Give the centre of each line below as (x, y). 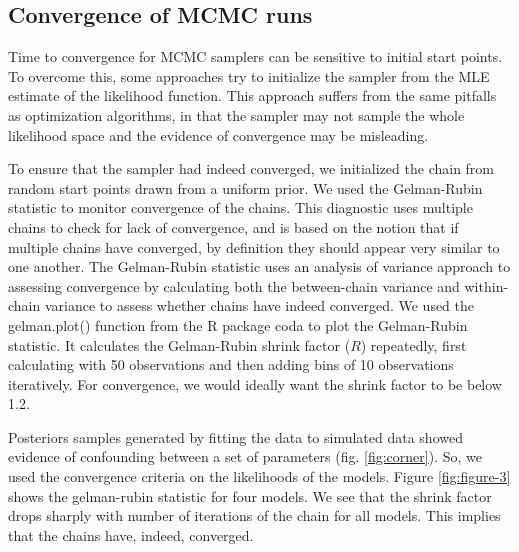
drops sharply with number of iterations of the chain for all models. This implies (254, 515)
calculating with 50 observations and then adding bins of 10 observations (231, 364)
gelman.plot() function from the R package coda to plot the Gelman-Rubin (238, 324)
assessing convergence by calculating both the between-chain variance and (234, 285)
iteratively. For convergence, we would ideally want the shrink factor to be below (255, 383)
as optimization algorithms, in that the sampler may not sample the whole (236, 114)
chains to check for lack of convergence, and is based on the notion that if (233, 226)
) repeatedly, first (413, 344)
